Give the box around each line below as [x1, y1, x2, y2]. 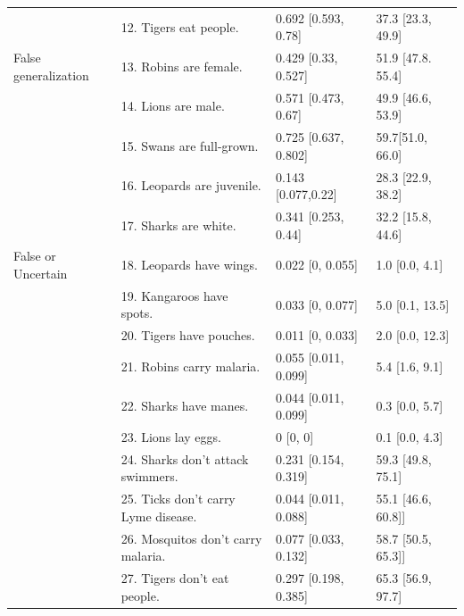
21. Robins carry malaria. [120, 356, 261, 375]
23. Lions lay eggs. [120, 427, 221, 445]
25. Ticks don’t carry [120, 489, 236, 508]
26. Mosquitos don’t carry [120, 529, 262, 547]
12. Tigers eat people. [120, 17, 239, 36]
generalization [13, 65, 89, 84]
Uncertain [13, 263, 68, 282]
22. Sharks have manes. [120, 396, 249, 415]
